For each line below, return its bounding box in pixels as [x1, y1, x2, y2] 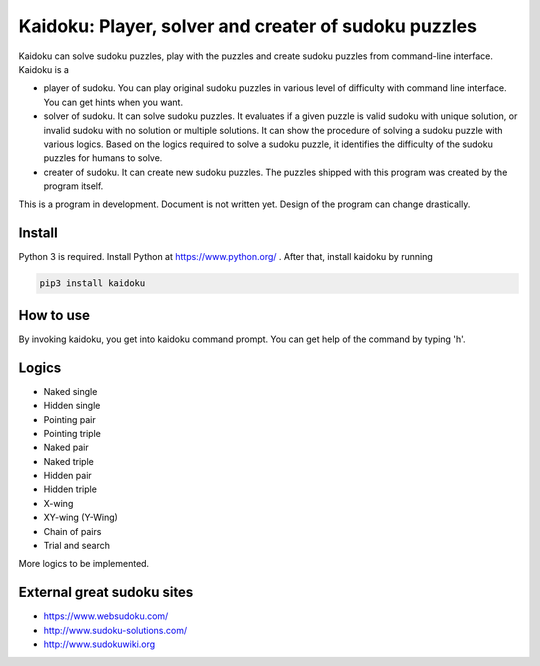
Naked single [43, 385, 98, 397]
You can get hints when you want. [43, 96, 184, 108]
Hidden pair [43, 470, 92, 482]
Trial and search [43, 540, 110, 552]
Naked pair [43, 441, 89, 454]
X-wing [43, 497, 74, 509]
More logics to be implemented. [18, 558, 150, 570]
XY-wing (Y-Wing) [43, 511, 119, 524]
